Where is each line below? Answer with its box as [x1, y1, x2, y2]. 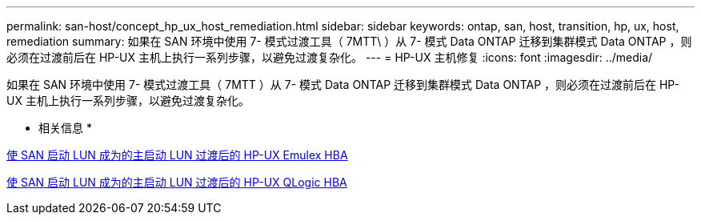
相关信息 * [38, 121, 92, 135]
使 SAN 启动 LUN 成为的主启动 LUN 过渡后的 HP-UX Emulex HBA [6, 148, 348, 162]
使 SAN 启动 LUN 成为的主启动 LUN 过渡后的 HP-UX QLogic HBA [6, 175, 347, 189]
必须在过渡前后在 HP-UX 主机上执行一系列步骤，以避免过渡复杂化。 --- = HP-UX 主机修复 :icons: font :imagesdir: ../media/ [6, 50, 653, 64]
